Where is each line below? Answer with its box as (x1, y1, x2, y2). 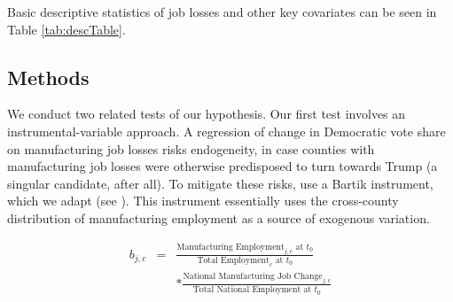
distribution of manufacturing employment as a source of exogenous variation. (7, 208, 430, 227)
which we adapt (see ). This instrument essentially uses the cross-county (7, 191, 399, 210)
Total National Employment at (192, 285, 312, 295)
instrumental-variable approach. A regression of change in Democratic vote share (7, 121, 446, 140)
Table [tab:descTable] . (7, 19, 126, 38)
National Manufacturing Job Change (183, 271, 323, 281)
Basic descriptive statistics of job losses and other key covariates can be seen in (7, 3, 437, 20)
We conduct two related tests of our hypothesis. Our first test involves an (7, 105, 406, 123)
